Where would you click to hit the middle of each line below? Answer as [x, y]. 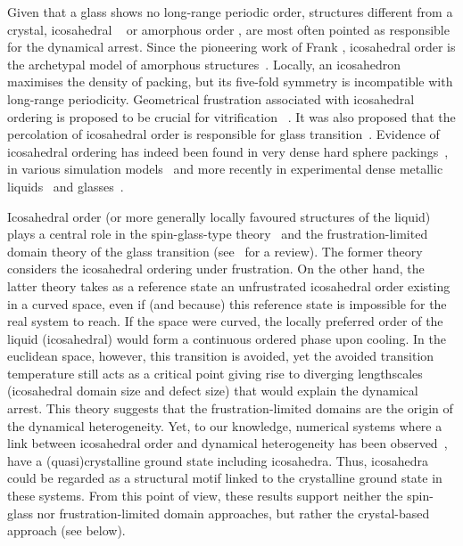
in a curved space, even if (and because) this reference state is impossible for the [227, 303]
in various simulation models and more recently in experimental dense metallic [225, 169]
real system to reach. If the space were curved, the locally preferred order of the [225, 321]
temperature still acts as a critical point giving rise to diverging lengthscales [215, 373]
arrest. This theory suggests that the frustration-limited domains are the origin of [230, 408]
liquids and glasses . [66, 186]
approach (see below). [66, 530]
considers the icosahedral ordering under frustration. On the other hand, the [216, 269]
